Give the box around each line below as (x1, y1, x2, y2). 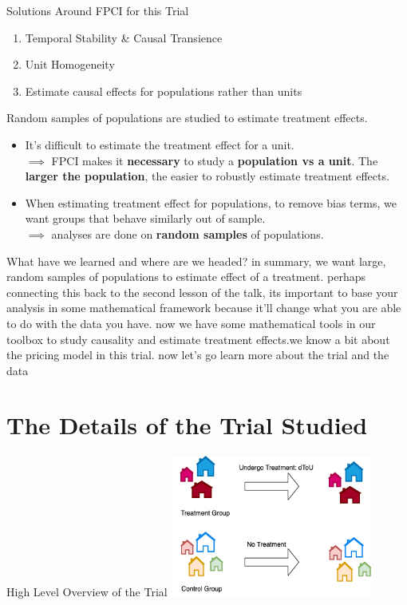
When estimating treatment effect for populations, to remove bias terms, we (25, 194, 397, 211)
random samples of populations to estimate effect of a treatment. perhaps (6, 268, 366, 285)
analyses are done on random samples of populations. (51, 225, 324, 242)
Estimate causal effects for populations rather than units (25, 82, 302, 99)
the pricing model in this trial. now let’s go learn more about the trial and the (6, 346, 389, 363)
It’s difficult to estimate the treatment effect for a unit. (25, 136, 294, 152)
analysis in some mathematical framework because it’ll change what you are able (6, 299, 401, 316)
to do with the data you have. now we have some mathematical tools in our (6, 314, 376, 331)
